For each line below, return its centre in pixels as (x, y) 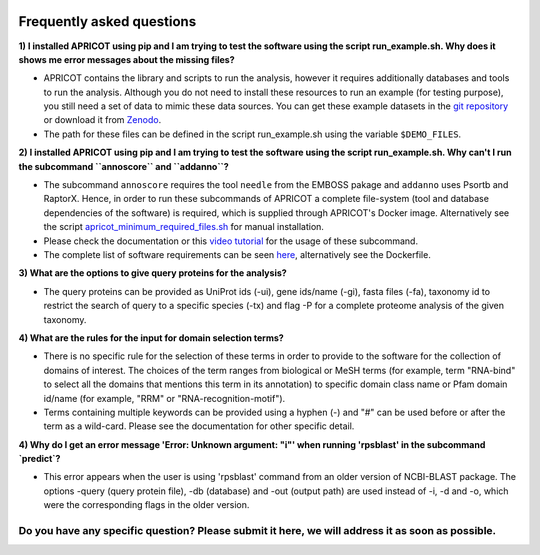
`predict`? (39, 459)
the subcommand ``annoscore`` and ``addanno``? (123, 166)
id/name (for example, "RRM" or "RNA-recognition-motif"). (164, 398)
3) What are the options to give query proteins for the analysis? (152, 273)
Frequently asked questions (107, 21)
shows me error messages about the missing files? (126, 59)
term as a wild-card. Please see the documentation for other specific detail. (199, 426)
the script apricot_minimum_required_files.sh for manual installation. (184, 227)
